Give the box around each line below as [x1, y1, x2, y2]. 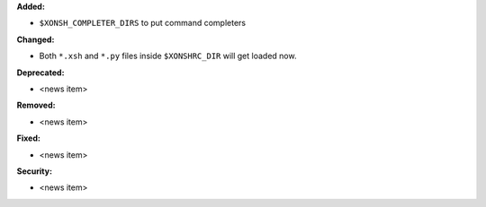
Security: [16, 166, 53, 177]
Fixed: [16, 133, 40, 143]
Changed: [16, 34, 55, 45]
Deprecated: [16, 67, 65, 78]
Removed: [16, 99, 56, 111]
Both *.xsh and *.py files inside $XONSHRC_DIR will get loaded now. [39, 50, 297, 62]
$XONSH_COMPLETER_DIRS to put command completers [39, 18, 247, 29]
